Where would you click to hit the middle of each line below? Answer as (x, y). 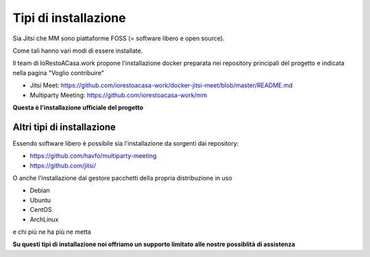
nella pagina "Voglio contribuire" (58, 72)
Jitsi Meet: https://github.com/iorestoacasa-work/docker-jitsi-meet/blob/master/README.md (161, 85)
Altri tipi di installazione (64, 127)
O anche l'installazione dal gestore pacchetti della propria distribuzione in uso (122, 178)
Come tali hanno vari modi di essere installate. (78, 51)
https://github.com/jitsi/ (63, 165)
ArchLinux (44, 219)
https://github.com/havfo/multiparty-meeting (93, 156)
